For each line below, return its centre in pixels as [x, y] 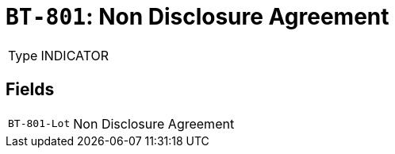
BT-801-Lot [39, 124]
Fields [30, 90]
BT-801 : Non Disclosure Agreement [197, 17]
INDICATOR [75, 55]
